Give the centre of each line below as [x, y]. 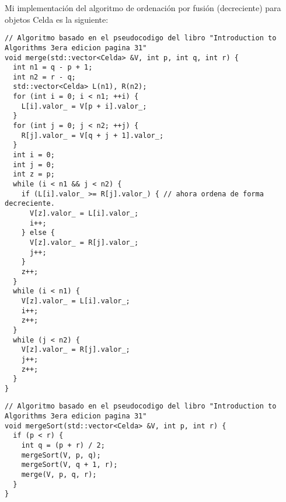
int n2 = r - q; [44, 77]
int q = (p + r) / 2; [63, 446]
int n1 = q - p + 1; [53, 67]
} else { [38, 233]
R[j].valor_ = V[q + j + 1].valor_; [93, 135]
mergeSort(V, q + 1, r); [69, 465]
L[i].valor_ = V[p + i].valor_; [84, 106]
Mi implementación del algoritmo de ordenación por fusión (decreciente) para [143, 8]
